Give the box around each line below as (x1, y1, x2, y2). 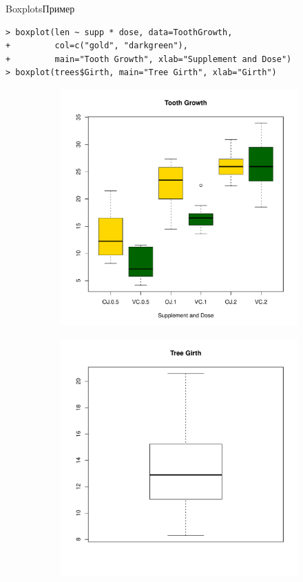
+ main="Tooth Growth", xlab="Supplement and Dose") (6, 54, 292, 64)
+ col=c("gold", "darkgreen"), (6, 41, 188, 51)
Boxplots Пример (6, 1, 75, 15)
